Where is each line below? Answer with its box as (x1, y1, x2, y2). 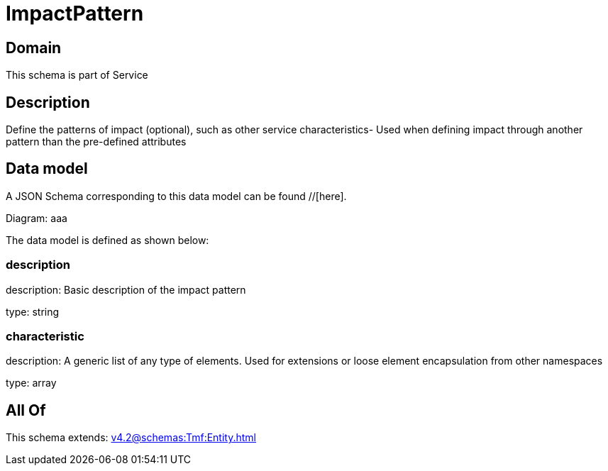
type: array (6, 377, 57, 389)
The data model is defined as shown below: (6, 233, 209, 246)
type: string (6, 305, 60, 318)
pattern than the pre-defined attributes (6, 135, 187, 148)
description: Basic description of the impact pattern (6, 283, 246, 296)
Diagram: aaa (6, 211, 67, 224)
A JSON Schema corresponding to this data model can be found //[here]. (6, 189, 347, 202)
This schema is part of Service (6, 69, 148, 82)
